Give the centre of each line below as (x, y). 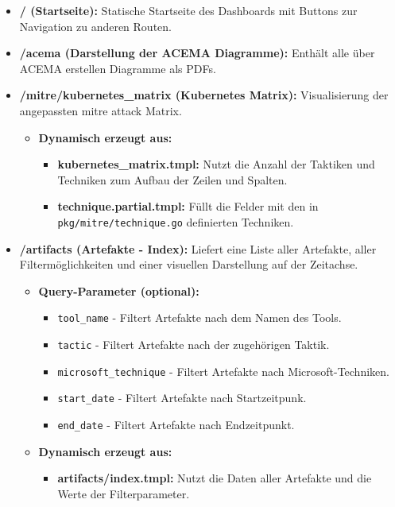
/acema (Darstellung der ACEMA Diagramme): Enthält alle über (197, 53)
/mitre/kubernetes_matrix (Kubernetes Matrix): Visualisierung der (204, 95)
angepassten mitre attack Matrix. (101, 110)
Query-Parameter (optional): (119, 290)
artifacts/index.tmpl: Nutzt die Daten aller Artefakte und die (215, 478)
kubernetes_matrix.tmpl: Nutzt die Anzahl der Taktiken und (216, 164)
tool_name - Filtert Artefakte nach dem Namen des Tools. (199, 317)
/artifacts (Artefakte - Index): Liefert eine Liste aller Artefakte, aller (198, 248)
